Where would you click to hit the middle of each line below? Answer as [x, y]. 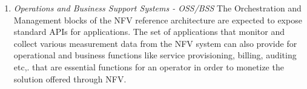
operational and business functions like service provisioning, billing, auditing [155, 55]
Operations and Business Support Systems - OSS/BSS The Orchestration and [157, 8]
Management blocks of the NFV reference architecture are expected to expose [158, 20]
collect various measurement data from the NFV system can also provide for [155, 43]
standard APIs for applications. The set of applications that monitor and [149, 32]
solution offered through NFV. [70, 78]
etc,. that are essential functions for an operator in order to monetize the [149, 66]
